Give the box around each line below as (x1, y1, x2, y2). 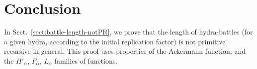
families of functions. (54, 55, 118, 66)
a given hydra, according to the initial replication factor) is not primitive (4, 36, 226, 46)
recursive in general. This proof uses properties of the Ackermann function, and (4, 46, 246, 56)
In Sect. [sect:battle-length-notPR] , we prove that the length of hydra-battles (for (4, 27, 253, 37)
